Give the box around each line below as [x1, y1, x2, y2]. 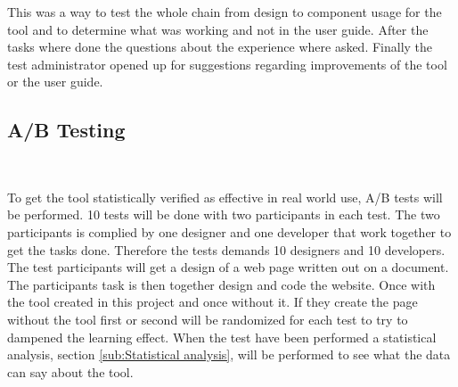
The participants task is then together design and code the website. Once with [7, 275, 436, 293]
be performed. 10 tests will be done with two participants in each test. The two [7, 205, 440, 224]
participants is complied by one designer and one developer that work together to [7, 222, 452, 241]
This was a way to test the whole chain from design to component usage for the [7, 3, 442, 21]
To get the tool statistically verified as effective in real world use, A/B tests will [7, 187, 443, 206]
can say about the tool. [7, 362, 134, 381]
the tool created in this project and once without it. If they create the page [7, 292, 418, 311]
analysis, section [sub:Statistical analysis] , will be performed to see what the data [7, 345, 451, 364]
